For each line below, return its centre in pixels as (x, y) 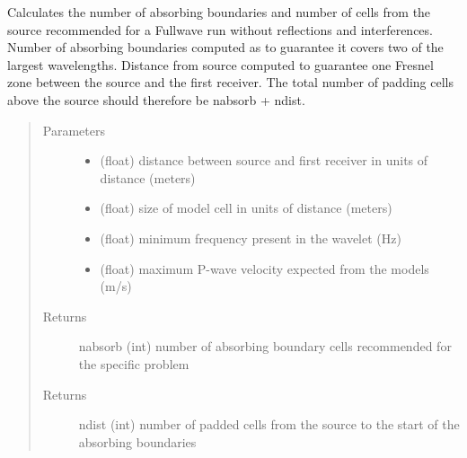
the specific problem (134, 363)
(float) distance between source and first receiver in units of (264, 160)
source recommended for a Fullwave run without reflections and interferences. (220, 29)
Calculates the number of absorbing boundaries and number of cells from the (219, 12)
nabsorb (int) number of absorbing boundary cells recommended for (265, 346)
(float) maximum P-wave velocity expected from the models (264, 268)
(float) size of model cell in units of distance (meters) (246, 208)
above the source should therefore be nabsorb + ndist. (156, 99)
